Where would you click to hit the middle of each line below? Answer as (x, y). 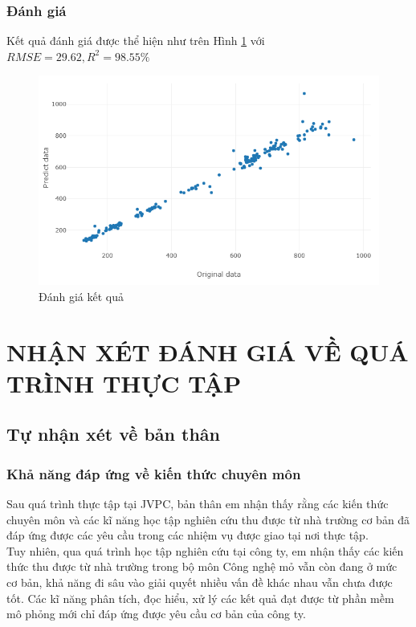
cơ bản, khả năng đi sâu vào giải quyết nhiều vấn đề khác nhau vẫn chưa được (200, 582)
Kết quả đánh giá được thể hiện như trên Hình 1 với (136, 41)
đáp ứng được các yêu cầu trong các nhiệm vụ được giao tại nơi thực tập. (188, 535)
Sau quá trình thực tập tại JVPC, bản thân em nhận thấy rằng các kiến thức (198, 503)
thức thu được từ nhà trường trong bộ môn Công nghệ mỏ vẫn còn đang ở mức (202, 566)
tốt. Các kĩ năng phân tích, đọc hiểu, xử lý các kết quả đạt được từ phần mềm (200, 598)
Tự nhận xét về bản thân (113, 434)
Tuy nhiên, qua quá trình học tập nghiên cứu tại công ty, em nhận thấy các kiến (205, 550)
